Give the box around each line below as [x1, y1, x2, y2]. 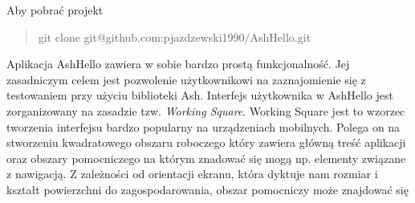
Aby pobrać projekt [6, 2, 104, 18]
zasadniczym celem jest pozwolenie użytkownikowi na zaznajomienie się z [6, 71, 366, 87]
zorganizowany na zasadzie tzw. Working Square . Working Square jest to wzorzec [6, 102, 405, 119]
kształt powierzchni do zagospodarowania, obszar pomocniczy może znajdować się [6, 181, 409, 197]
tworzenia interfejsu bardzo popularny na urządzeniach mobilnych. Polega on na [6, 118, 401, 135]
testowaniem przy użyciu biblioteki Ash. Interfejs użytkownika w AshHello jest [6, 87, 393, 104]
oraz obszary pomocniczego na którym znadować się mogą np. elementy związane [6, 149, 406, 166]
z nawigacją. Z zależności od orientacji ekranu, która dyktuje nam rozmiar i [6, 165, 378, 182]
